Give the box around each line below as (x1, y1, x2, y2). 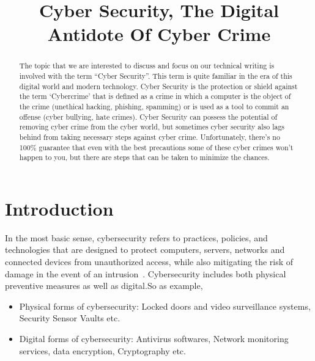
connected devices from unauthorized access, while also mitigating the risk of (5, 255, 294, 268)
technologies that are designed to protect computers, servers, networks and (5, 243, 285, 256)
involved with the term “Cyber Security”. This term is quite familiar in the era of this (19, 71, 292, 81)
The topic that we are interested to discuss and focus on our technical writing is (19, 60, 275, 71)
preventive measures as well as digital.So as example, (5, 279, 203, 292)
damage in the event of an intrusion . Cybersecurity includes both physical (5, 267, 286, 280)
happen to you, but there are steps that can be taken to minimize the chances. (19, 152, 270, 162)
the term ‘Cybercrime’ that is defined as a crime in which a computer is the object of (19, 91, 291, 101)
